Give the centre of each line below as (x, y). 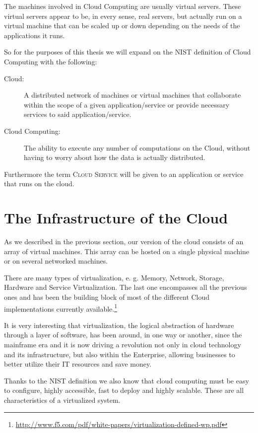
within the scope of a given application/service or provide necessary (127, 104)
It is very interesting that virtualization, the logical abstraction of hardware (119, 325)
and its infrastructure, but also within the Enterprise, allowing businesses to (120, 354)
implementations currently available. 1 (61, 308)
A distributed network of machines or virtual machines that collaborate (132, 95)
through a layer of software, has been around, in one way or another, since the (123, 335)
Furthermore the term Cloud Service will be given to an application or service (124, 174)
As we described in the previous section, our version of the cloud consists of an (124, 242)
